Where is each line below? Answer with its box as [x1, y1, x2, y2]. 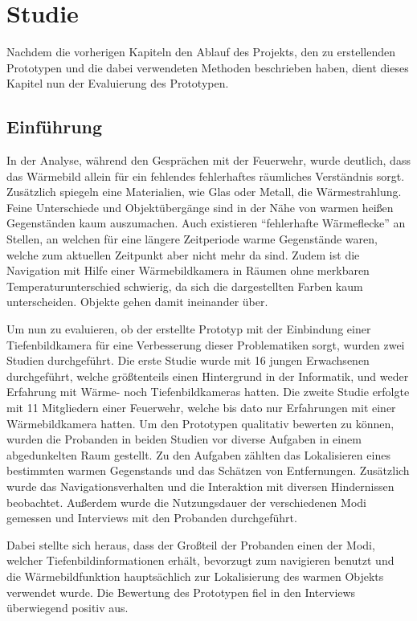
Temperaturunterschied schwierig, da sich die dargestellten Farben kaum [6, 277, 363, 294]
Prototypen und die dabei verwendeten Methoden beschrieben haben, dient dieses [6, 59, 409, 76]
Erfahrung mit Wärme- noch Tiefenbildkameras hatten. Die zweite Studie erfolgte [6, 383, 410, 400]
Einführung [6, 114, 103, 139]
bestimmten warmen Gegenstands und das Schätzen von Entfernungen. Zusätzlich [6, 462, 410, 479]
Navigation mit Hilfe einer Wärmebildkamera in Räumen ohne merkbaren [6, 262, 370, 279]
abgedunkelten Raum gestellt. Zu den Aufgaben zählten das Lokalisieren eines [6, 446, 390, 463]
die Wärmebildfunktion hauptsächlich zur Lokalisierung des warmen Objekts [6, 567, 384, 584]
